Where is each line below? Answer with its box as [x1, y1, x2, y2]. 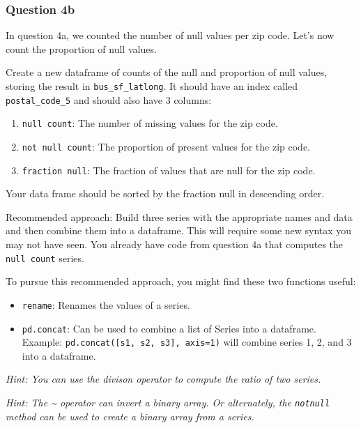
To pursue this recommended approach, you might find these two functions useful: [6, 274, 356, 289]
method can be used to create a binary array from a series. [6, 408, 254, 423]
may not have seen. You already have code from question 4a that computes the [6, 237, 344, 252]
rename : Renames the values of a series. [22, 297, 190, 312]
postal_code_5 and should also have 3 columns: [6, 92, 212, 107]
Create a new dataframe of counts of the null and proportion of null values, [6, 65, 328, 79]
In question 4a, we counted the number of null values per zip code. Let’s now [6, 28, 335, 43]
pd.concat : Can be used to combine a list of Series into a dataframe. [22, 321, 316, 335]
